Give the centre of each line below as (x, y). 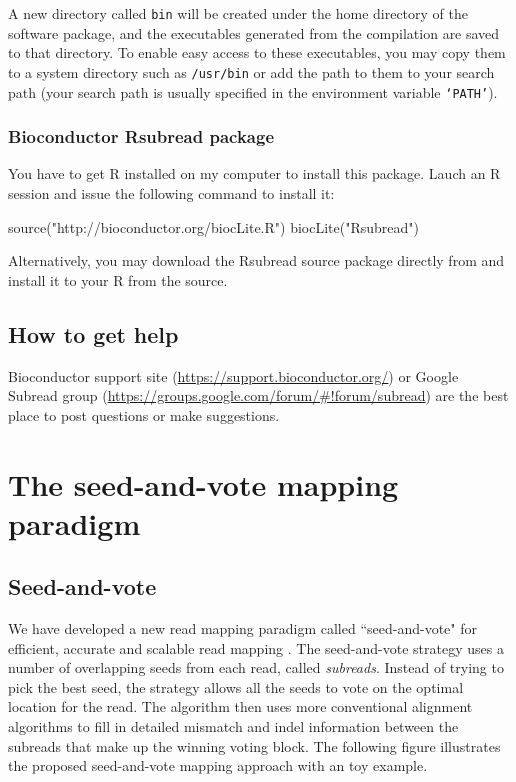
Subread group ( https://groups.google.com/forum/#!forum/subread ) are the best (258, 395)
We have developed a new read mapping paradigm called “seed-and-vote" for (242, 628)
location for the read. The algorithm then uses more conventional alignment (240, 706)
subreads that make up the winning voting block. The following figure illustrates (254, 745)
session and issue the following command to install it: (171, 192)
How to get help (93, 333)
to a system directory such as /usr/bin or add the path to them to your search (251, 71)
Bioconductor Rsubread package (141, 136)
